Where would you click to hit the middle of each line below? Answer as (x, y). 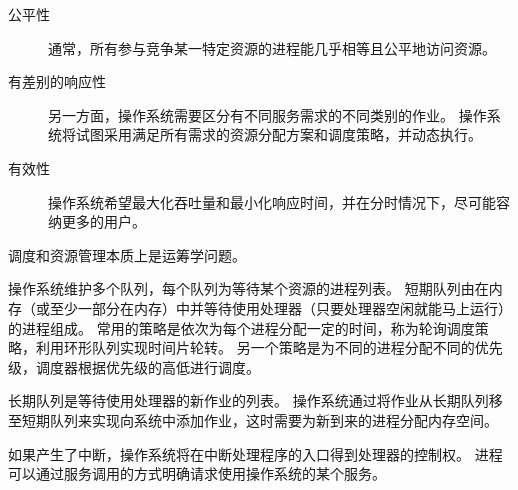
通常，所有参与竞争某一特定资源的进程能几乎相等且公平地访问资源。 (272, 47)
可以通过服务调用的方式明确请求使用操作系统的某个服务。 (197, 473)
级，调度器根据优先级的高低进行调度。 (134, 366)
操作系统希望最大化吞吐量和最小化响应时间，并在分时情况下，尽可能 (272, 201)
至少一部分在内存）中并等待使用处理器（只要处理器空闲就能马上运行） (280, 307)
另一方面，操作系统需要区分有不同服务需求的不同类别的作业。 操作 (267, 114)
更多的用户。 (103, 221)
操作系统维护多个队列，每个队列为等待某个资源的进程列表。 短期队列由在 (248, 288)
